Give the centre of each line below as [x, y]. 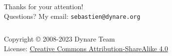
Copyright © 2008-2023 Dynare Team [60, 39]
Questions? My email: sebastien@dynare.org [72, 16]
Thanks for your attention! [44, 6]
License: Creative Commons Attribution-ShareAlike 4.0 [86, 48]
